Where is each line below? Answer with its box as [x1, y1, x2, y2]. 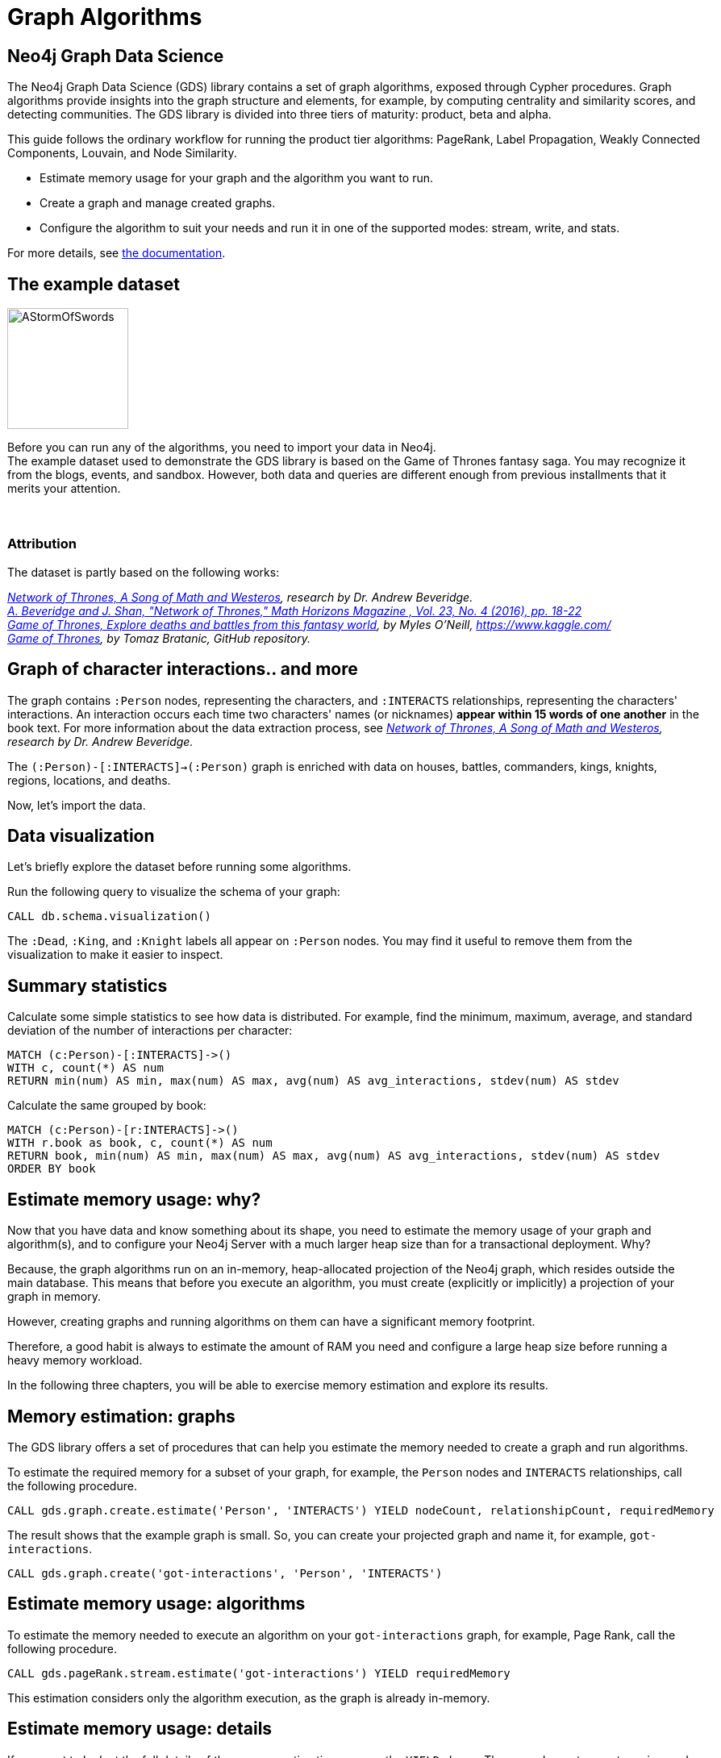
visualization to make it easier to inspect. [7, 948, 223, 962]
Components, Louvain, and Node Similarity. [7, 146, 237, 160]
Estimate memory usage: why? [7, 1189, 261, 1210]
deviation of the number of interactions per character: [7, 1023, 293, 1038]
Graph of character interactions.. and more [7, 659, 358, 680]
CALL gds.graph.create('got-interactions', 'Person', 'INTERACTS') [7, 1566, 443, 1580]
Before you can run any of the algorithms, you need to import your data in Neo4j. [7, 440, 436, 455]
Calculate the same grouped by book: [7, 1098, 206, 1113]
